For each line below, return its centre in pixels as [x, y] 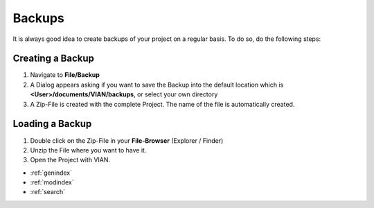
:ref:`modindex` [52, 182]
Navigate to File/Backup [65, 75]
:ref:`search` [48, 192]
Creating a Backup [54, 59]
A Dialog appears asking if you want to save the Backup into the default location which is [157, 85]
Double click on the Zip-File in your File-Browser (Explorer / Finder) [127, 140]
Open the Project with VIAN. [70, 160]
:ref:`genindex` [51, 173]
